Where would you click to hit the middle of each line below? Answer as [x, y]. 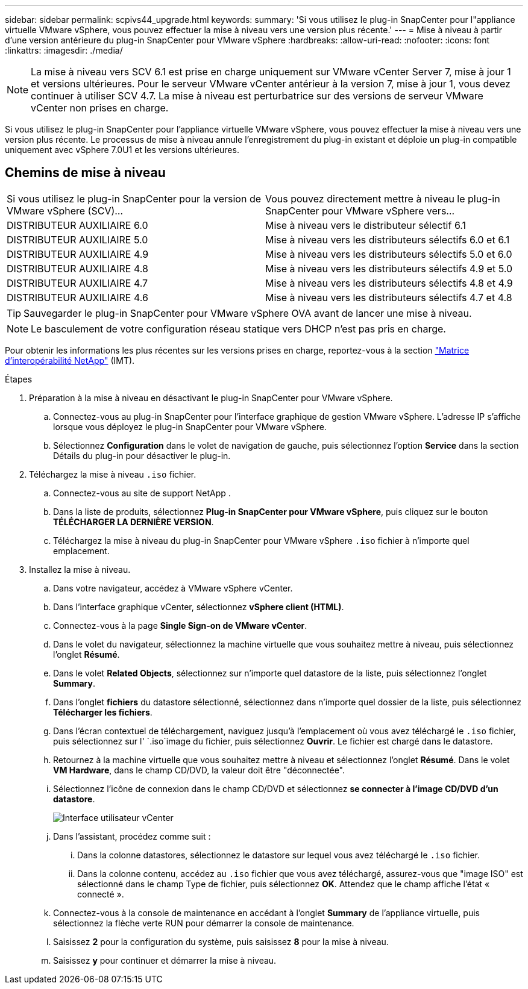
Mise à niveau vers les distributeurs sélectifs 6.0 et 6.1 [388, 239]
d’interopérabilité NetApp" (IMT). [70, 360]
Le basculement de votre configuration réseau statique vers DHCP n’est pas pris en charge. [238, 329]
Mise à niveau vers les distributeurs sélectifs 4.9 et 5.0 [389, 268]
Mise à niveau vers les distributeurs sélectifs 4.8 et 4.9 [389, 283]
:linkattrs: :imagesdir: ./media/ [64, 50]
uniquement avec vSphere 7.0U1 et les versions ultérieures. [122, 150]
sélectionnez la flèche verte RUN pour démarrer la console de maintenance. [204, 923]
